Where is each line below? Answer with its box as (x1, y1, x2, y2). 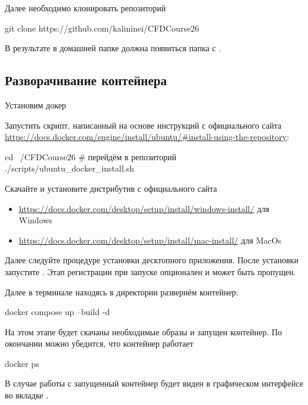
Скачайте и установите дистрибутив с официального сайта (5, 182, 217, 194)
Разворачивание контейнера (5, 71, 167, 89)
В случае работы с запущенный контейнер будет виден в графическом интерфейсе (5, 377, 303, 390)
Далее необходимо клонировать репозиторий (5, 2, 166, 14)
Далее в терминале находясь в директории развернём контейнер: (5, 285, 239, 298)
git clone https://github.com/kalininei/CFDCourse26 (5, 21, 200, 34)
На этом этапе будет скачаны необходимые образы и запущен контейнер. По (5, 325, 282, 338)
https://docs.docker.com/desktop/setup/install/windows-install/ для (18, 202, 269, 214)
